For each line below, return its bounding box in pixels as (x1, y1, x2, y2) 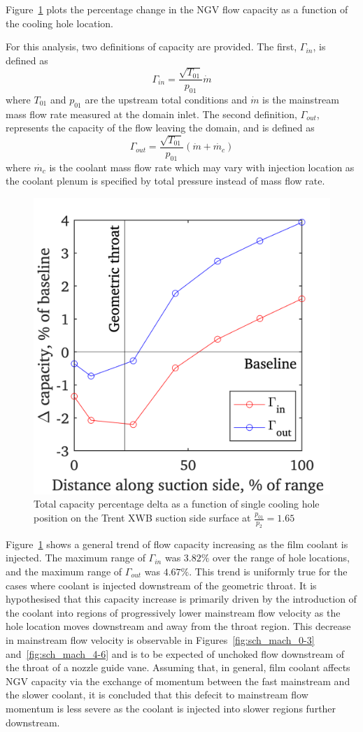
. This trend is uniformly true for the (189, 564, 348, 578)
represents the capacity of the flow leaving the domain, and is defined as (6, 120, 315, 135)
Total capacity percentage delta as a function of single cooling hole (34, 496, 320, 511)
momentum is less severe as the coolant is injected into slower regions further (6, 701, 336, 715)
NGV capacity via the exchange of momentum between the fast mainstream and (6, 673, 350, 688)
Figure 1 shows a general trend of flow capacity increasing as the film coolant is (6, 536, 348, 551)
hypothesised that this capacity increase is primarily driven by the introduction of (6, 591, 357, 606)
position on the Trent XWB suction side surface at (34, 510, 251, 525)
